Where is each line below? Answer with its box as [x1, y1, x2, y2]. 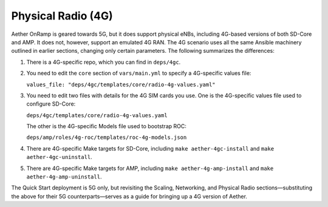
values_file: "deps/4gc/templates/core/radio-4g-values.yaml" [26, 81, 216, 88]
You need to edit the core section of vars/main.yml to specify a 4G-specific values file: [26, 70, 251, 77]
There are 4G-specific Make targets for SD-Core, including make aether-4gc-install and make [26, 144, 275, 152]
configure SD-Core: [26, 100, 76, 107]
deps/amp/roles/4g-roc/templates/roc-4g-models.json [26, 134, 187, 141]
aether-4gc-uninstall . [26, 154, 92, 161]
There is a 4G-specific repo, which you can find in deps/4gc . [26, 58, 181, 66]
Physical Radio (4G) [11, 9, 114, 22]
